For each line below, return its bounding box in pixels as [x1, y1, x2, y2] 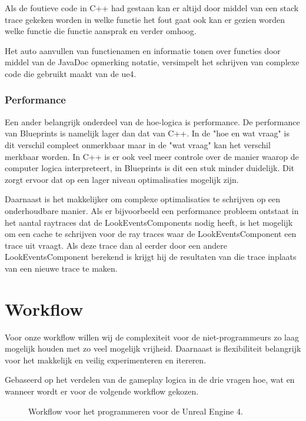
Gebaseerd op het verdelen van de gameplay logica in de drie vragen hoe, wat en [5, 373, 295, 386]
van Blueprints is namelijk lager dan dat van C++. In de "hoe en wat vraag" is [5, 127, 290, 139]
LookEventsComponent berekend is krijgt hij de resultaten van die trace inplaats [5, 250, 297, 263]
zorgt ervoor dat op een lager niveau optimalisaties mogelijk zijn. [5, 173, 239, 185]
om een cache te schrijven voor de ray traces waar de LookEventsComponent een [5, 228, 297, 240]
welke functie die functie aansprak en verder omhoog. [5, 25, 197, 37]
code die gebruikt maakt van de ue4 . [5, 67, 137, 79]
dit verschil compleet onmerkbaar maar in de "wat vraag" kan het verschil [5, 138, 271, 151]
